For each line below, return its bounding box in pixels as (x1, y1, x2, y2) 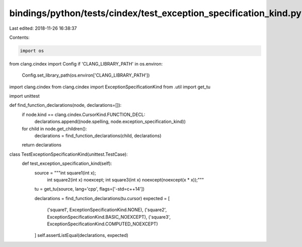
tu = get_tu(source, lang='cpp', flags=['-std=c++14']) (34, 186, 144, 192)
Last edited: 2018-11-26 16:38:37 (9, 25, 77, 31)
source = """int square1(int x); (34, 169, 96, 176)
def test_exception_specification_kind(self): (22, 160, 112, 166)
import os (20, 48, 44, 53)
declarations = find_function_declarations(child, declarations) (34, 133, 162, 139)
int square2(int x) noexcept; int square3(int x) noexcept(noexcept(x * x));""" (47, 176, 204, 182)
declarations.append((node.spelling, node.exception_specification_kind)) (34, 118, 186, 125)
